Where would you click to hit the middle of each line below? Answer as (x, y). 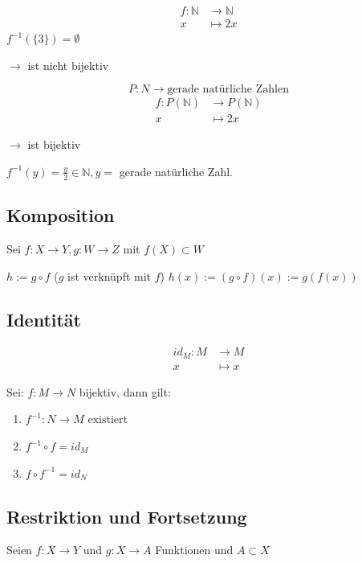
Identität (44, 319)
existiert (108, 420)
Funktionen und (194, 550)
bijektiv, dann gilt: (125, 391)
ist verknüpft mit (110, 275)
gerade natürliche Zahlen (228, 90)
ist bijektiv (54, 144)
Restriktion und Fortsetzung (127, 516)
